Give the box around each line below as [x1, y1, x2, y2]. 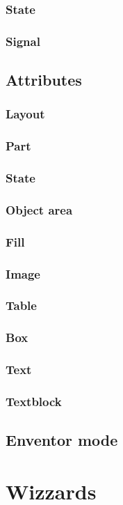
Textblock [6, 392, 62, 410]
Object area [6, 201, 73, 218]
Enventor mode [6, 429, 118, 451]
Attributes [6, 69, 82, 91]
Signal [6, 32, 40, 49]
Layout [6, 105, 45, 123]
